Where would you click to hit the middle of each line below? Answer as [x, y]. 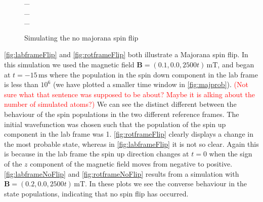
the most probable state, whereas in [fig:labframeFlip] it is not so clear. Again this [131, 144]
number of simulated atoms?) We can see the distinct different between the [120, 104]
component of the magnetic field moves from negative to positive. [131, 163]
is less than [21, 84]
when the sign [231, 154]
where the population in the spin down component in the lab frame [154, 74]
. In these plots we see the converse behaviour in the [166, 184]
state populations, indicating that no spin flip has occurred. [96, 193]
